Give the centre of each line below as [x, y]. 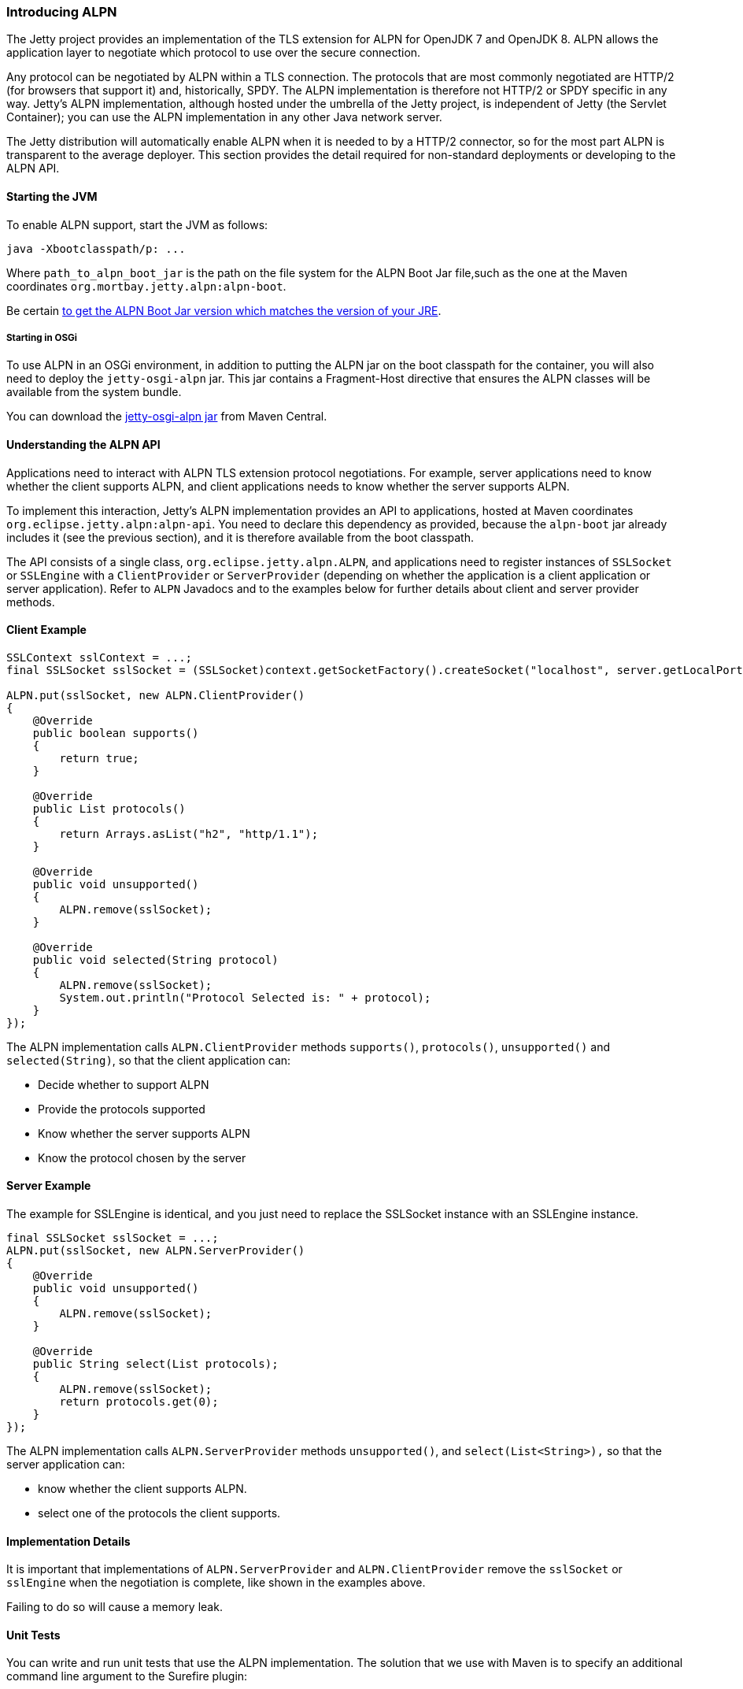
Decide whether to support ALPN [124, 1084]
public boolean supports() [116, 733]
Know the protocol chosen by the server [142, 1157]
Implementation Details [68, 1541]
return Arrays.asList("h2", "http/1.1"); [189, 833]
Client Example [46, 630]
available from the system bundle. [94, 392]
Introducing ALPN [62, 12]
